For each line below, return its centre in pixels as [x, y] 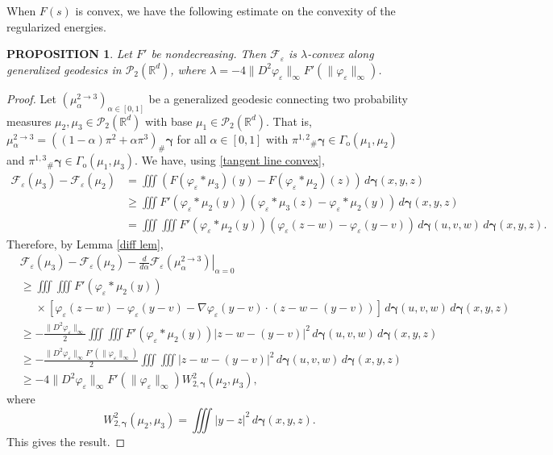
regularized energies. [56, 26]
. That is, [289, 121]
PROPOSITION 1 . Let [70, 54]
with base [169, 121]
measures [29, 121]
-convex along [341, 54]
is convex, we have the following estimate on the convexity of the [235, 10]
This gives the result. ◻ [66, 441]
